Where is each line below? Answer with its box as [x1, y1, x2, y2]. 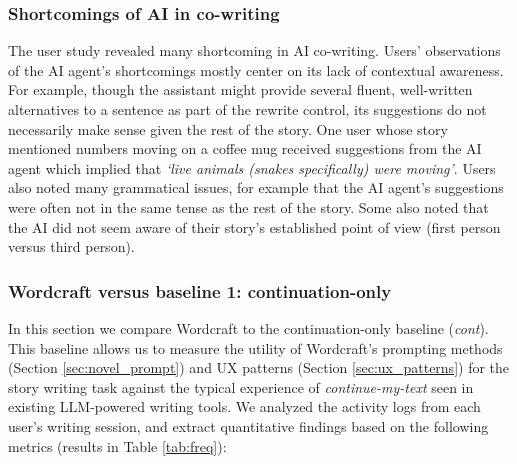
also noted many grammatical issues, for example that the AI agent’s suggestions [8, 177, 504, 198]
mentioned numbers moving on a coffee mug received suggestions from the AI [8, 138, 482, 159]
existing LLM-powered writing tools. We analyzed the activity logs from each [8, 396, 481, 417]
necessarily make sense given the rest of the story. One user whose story [8, 118, 448, 139]
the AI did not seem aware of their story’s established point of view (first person [8, 216, 501, 237]
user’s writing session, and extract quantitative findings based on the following [8, 415, 489, 436]
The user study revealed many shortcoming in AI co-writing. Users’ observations [8, 40, 501, 61]
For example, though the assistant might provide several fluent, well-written [8, 79, 473, 100]
